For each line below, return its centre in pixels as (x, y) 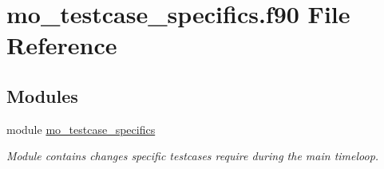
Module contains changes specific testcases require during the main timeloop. (193, 156)
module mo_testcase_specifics (81, 129)
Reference (62, 45)
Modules (42, 95)
